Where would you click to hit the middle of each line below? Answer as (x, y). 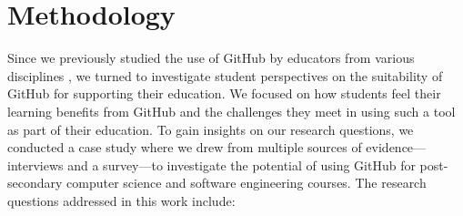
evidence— (396, 147)
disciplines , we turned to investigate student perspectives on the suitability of (225, 75)
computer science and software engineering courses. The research (247, 183)
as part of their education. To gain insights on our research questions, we (211, 129)
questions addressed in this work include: (121, 200)
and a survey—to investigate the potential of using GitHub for (242, 165)
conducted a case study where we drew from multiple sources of (185, 147)
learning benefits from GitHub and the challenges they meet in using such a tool (231, 111)
